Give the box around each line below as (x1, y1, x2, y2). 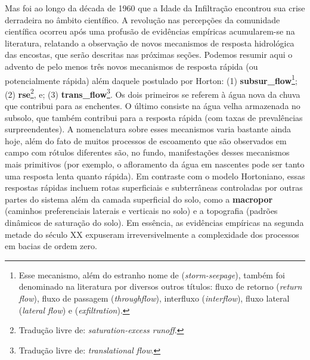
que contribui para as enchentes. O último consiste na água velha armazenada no (5, 100, 300, 112)
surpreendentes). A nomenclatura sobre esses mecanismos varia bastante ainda (5, 123, 291, 135)
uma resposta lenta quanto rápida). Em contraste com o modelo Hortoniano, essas (5, 169, 305, 182)
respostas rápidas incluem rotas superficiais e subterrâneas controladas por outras (5, 181, 303, 194)
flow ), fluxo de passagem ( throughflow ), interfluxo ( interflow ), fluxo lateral (18, 291, 290, 304)
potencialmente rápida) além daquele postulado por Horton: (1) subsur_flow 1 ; (5, 72, 297, 86)
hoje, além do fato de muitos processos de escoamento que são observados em (5, 134, 287, 147)
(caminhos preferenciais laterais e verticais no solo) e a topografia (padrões (5, 204, 278, 217)
